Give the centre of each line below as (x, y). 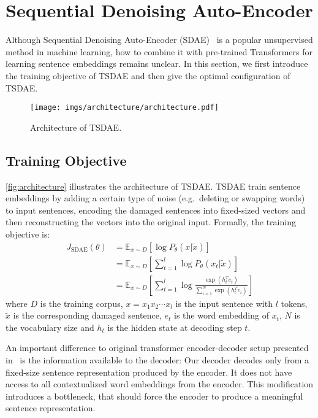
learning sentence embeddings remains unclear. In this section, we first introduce (157, 64)
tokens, (294, 303)
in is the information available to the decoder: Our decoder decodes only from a (157, 359)
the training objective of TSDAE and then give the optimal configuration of (148, 75)
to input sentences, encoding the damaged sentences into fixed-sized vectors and (156, 210)
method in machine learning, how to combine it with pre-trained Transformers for (159, 51)
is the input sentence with (224, 303)
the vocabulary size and (50, 327)
